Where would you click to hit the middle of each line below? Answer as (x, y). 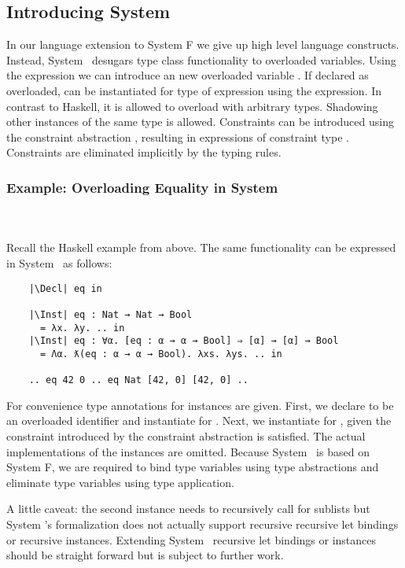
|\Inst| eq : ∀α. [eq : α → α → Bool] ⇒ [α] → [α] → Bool (184, 341)
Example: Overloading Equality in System (142, 187)
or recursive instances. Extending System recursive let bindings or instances (191, 539)
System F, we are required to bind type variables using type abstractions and (193, 467)
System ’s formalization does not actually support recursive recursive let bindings (202, 524)
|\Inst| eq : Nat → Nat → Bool (110, 314)
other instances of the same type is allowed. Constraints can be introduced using (200, 122)
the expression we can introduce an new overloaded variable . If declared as (188, 75)
